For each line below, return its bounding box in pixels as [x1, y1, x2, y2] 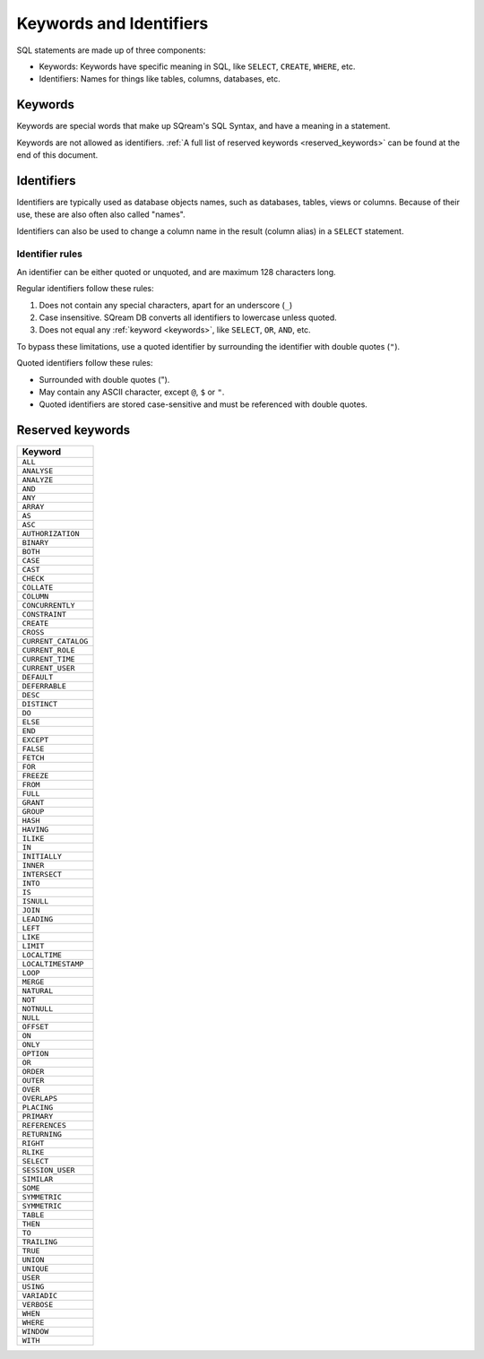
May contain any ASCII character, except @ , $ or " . [39, 386, 225, 397]
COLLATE [22, 583, 54, 593]
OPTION [22, 1049, 49, 1059]
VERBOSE [22, 1300, 54, 1310]
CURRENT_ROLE [22, 645, 75, 655]
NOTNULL [22, 1004, 54, 1014]
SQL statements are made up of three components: [16, 45, 206, 56]
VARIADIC [22, 1291, 58, 1301]
